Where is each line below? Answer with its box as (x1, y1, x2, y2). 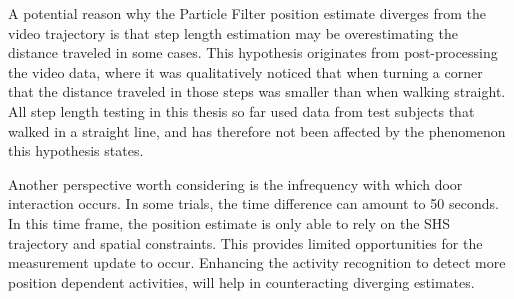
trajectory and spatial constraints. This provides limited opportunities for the (8, 232, 483, 253)
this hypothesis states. (8, 140, 144, 161)
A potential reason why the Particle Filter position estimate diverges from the (8, 3, 487, 23)
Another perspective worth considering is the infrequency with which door (8, 173, 463, 194)
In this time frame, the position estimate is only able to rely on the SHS (8, 212, 451, 233)
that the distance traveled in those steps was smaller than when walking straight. (8, 81, 506, 102)
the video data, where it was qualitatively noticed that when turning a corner (8, 61, 483, 82)
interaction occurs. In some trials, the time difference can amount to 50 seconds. (8, 193, 499, 214)
